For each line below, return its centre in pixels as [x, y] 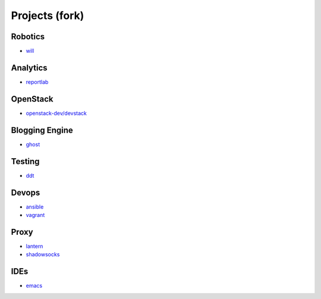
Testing [25, 161]
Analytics [29, 67]
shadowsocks [43, 254]
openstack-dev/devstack [56, 113]
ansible [35, 207]
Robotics [28, 37]
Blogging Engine [42, 130]
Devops [26, 192]
